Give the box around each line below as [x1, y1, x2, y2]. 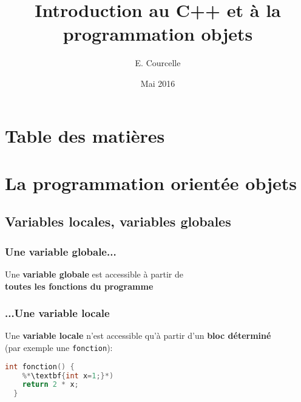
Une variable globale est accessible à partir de [5, 268, 183, 281]
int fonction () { [5, 362, 75, 371]
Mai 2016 [140, 77, 175, 89]
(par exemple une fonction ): [5, 341, 113, 354]
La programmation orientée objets [5, 170, 297, 195]
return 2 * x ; [22, 380, 79, 389]
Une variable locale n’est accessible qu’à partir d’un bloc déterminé [5, 329, 271, 342]
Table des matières [5, 123, 165, 148]
